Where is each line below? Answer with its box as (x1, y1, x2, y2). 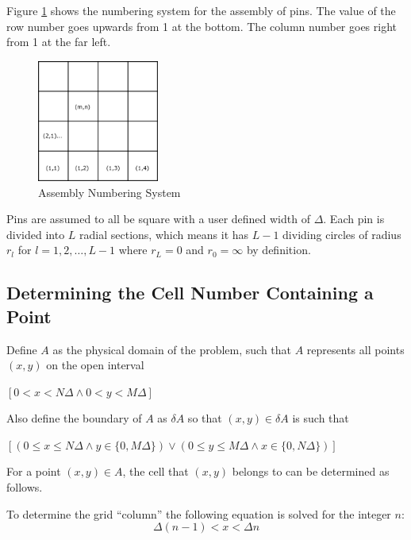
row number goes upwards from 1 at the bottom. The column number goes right (6, 17, 398, 34)
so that (187, 410, 222, 426)
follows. (6, 479, 43, 496)
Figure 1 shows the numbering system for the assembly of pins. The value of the (6, 2, 396, 18)
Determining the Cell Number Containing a (6, 280, 374, 305)
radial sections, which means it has (79, 226, 249, 242)
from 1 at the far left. (6, 33, 111, 50)
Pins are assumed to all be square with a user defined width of (6, 210, 310, 227)
